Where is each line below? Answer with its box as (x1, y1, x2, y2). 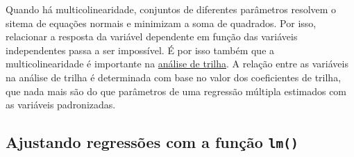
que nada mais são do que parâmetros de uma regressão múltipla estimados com (6, 83, 347, 98)
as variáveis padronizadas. (6, 97, 116, 112)
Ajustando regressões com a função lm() (6, 131, 298, 153)
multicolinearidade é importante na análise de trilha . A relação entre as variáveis (6, 56, 348, 71)
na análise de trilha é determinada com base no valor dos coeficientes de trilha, (6, 69, 342, 84)
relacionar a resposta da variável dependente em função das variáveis (6, 29, 298, 44)
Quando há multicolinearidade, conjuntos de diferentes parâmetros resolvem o (6, 2, 337, 16)
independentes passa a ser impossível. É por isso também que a (6, 42, 275, 57)
